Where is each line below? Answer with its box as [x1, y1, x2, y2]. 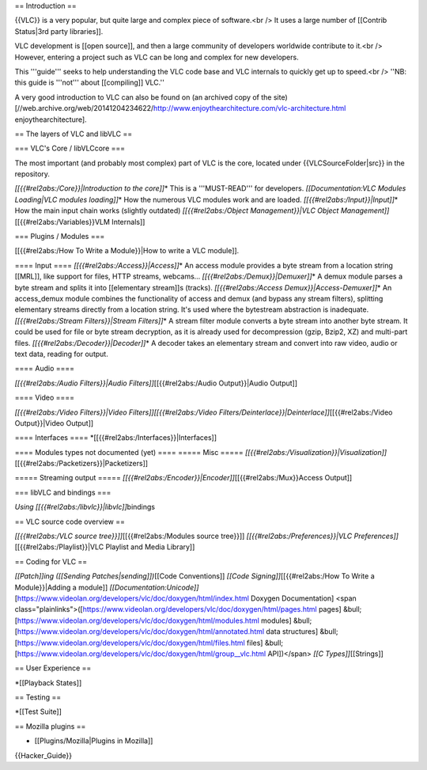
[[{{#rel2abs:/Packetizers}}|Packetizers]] [14, 459, 149, 468]
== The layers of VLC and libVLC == [14, 129, 133, 138]
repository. [14, 169, 51, 179]
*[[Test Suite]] [14, 707, 62, 716]
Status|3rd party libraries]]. [14, 26, 104, 36]
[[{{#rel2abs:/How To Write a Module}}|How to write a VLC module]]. [14, 246, 240, 256]
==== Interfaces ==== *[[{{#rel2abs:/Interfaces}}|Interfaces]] [14, 433, 217, 442]
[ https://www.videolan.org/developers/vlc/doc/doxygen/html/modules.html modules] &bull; [14, 616, 312, 625]
